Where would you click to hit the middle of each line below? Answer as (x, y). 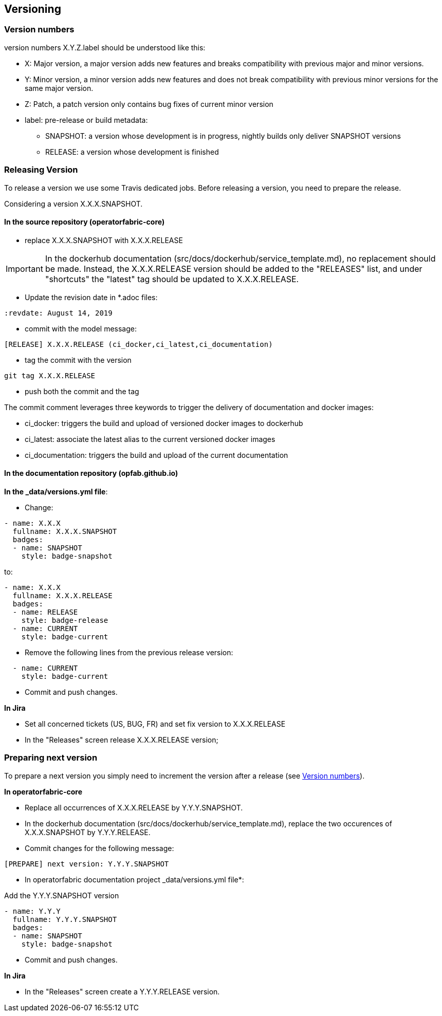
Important (24, 269)
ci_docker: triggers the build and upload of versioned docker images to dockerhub (164, 423)
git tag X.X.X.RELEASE (50, 375)
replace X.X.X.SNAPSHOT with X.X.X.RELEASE (104, 240)
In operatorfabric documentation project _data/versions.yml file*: (134, 879)
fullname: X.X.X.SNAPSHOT (65, 531)
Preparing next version (51, 758)
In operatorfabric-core (43, 791)
